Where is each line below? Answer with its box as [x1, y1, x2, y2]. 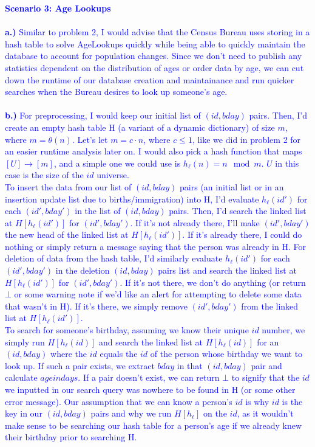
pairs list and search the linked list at [158, 264, 297, 277]
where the [50, 347, 87, 360]
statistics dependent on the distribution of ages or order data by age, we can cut [5, 61, 304, 74]
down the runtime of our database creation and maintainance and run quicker [5, 73, 294, 86]
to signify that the [231, 371, 300, 384]
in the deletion [55, 264, 110, 277]
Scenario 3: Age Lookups [5, 2, 111, 14]
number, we [262, 324, 305, 336]
